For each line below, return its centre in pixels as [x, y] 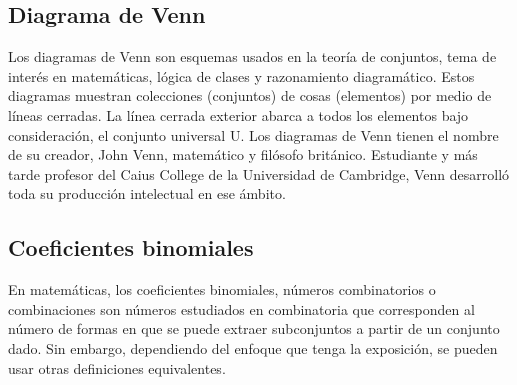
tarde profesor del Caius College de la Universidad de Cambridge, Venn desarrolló [259, 173]
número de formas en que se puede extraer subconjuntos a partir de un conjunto [254, 328]
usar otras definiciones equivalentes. [117, 367]
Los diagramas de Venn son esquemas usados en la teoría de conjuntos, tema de [252, 56]
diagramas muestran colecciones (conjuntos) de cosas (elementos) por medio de [250, 95]
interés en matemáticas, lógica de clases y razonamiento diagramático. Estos [241, 75]
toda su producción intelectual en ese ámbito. [147, 193]
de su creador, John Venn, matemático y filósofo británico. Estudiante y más [243, 154]
